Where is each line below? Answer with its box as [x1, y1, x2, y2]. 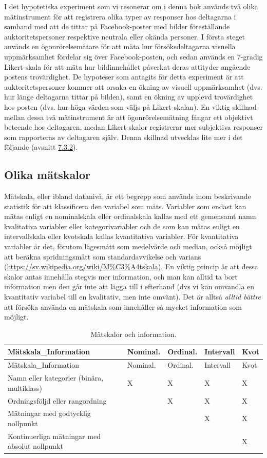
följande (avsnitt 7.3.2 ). [4, 142, 78, 152]
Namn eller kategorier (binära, [8, 372, 104, 383]
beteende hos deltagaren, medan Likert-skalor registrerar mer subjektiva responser [4, 122, 263, 132]
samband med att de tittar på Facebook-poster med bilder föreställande [4, 21, 230, 32]
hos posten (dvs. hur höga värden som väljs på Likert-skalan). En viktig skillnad [4, 101, 257, 112]
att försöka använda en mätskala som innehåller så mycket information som [4, 301, 242, 312]
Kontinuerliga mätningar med [8, 430, 101, 441]
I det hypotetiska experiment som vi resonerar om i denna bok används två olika [4, 1, 258, 11]
